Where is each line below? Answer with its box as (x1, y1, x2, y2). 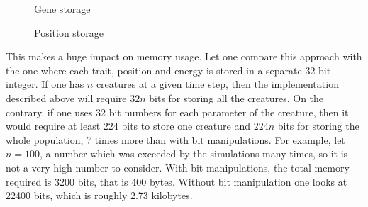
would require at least (6, 118, 101, 133)
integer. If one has (6, 77, 84, 91)
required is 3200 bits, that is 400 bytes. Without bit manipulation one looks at (6, 174, 347, 189)
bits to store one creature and (121, 118, 250, 133)
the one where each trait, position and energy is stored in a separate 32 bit (6, 62, 331, 77)
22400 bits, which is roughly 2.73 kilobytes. (6, 188, 193, 203)
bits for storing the (277, 118, 359, 133)
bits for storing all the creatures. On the (149, 90, 324, 105)
